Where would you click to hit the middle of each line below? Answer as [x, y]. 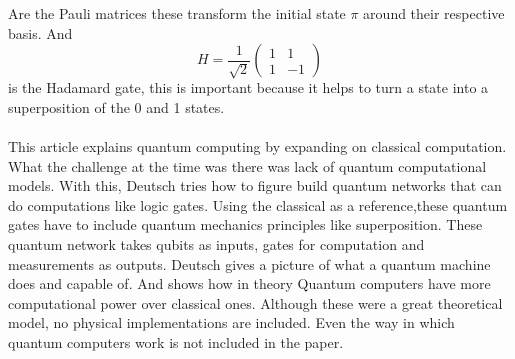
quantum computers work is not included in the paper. [176, 341]
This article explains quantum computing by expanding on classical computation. [257, 145]
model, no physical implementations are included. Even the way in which [231, 322]
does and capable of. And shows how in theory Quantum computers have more [249, 283]
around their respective [434, 13]
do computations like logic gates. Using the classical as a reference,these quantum [258, 204]
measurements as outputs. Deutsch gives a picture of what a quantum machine [249, 263]
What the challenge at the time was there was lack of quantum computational [247, 165]
